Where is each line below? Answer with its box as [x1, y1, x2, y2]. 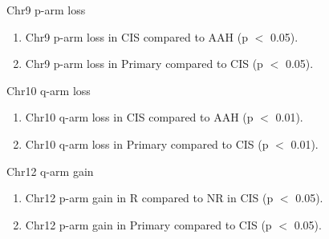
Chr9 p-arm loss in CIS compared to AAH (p [25, 28, 248, 45]
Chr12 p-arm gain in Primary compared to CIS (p [25, 216, 272, 233]
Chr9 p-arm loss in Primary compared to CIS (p [25, 55, 263, 72]
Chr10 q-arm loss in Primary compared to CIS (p [25, 135, 269, 152]
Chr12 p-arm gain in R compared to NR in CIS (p [25, 189, 274, 206]
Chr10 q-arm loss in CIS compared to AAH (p [25, 109, 254, 125]
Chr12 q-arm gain [6, 162, 94, 179]
